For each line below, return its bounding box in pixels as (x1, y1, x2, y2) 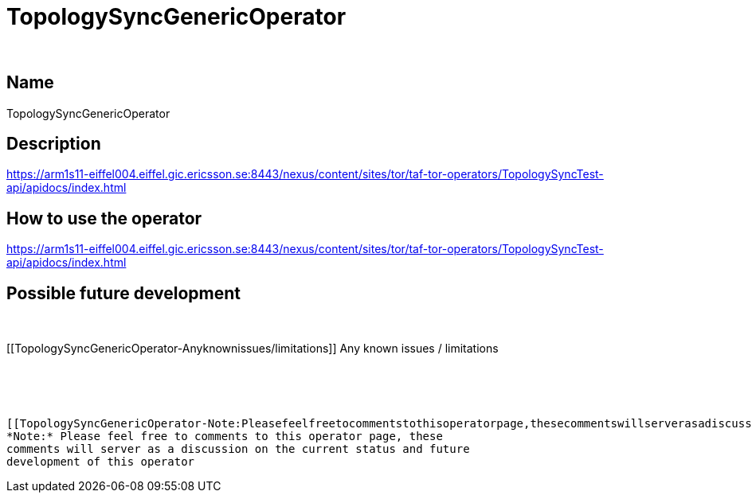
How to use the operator (6, 208, 202, 228)
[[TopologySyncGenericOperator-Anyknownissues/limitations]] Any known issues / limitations (6, 341, 499, 356)
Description (6, 134, 101, 154)
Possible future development (6, 283, 241, 303)
